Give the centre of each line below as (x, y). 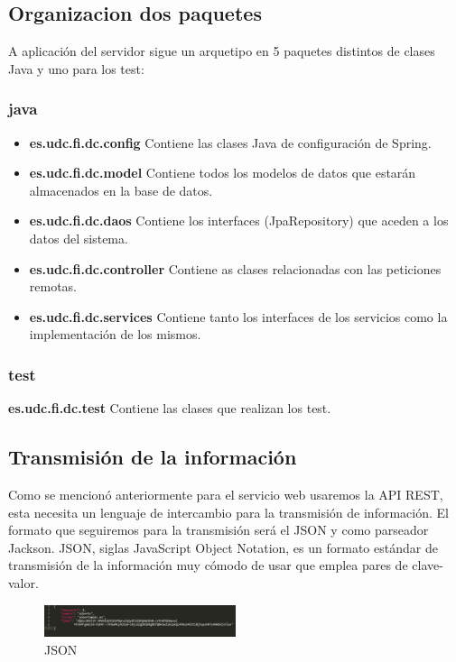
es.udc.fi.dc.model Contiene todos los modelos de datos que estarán (223, 173)
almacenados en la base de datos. (121, 190)
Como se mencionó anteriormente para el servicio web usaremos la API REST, (226, 494)
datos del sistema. (79, 238)
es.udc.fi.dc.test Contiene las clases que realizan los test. (170, 408)
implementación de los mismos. (115, 334)
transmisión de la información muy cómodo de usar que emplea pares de (208, 565)
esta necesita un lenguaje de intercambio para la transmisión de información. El (228, 512)
